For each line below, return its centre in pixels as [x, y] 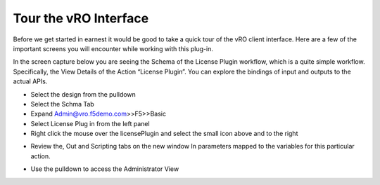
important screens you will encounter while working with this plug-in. [113, 48]
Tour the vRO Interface [81, 18]
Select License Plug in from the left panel [90, 123]
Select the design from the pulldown [83, 94]
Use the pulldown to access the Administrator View [105, 169]
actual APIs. [30, 81]
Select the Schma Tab [62, 104]
